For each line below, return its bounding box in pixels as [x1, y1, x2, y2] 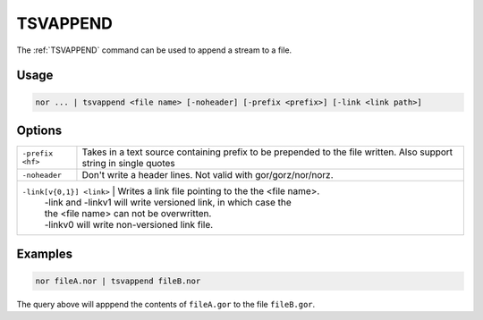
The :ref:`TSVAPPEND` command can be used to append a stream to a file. [16, 45, 292, 55]
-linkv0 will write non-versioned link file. [44, 219, 214, 232]
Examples [16, 247, 73, 262]
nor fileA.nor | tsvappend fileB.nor [35, 275, 201, 286]
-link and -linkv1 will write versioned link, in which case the [44, 197, 292, 209]
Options [16, 122, 63, 138]
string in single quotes [81, 157, 176, 170]
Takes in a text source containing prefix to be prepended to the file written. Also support [81, 146, 453, 158]
